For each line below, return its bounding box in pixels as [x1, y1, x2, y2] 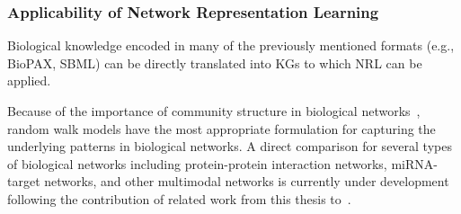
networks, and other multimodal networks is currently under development [44, 172, 449, 191]
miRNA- [391, 154, 438, 173]
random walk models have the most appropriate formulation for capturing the [7, 119, 436, 138]
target [7, 172, 40, 191]
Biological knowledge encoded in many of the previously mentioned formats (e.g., [7, 36, 455, 55]
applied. [7, 71, 51, 90]
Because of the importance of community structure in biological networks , [7, 102, 421, 120]
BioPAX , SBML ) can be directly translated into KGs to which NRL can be [7, 53, 422, 72]
